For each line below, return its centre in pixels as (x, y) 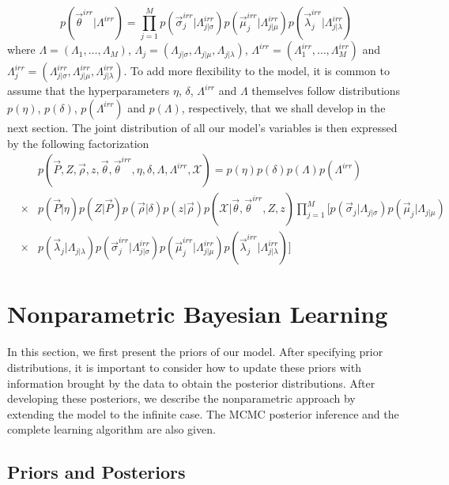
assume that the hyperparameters (89, 91)
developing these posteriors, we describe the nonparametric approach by (181, 398)
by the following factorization (78, 143)
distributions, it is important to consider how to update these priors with (184, 367)
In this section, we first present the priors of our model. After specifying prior (195, 352)
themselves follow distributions (326, 91)
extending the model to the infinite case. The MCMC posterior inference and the (203, 413)
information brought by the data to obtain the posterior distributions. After (191, 383)
